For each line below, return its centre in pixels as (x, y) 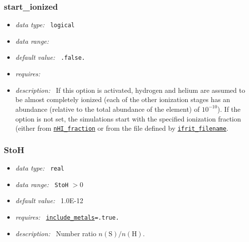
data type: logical (45, 25)
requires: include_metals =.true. (67, 216)
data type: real (40, 167)
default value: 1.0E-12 (49, 200)
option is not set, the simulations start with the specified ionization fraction (128, 118)
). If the (229, 109)
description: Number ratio (56, 233)
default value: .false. (50, 57)
